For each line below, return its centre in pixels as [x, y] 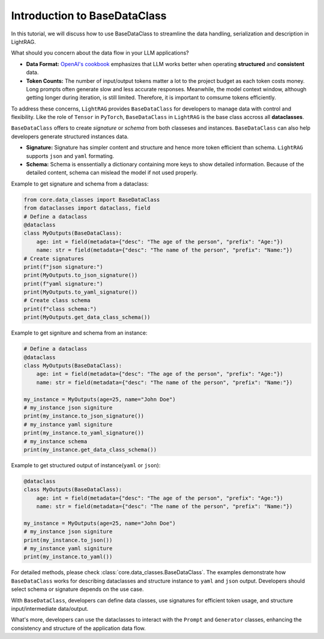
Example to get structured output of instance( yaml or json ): [86, 465]
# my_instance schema [55, 441]
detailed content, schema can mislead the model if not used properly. [112, 173]
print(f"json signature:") [63, 267]
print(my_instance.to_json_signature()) [84, 416]
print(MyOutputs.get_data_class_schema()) [87, 317]
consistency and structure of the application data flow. [79, 628]
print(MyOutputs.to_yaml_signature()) [81, 292]
